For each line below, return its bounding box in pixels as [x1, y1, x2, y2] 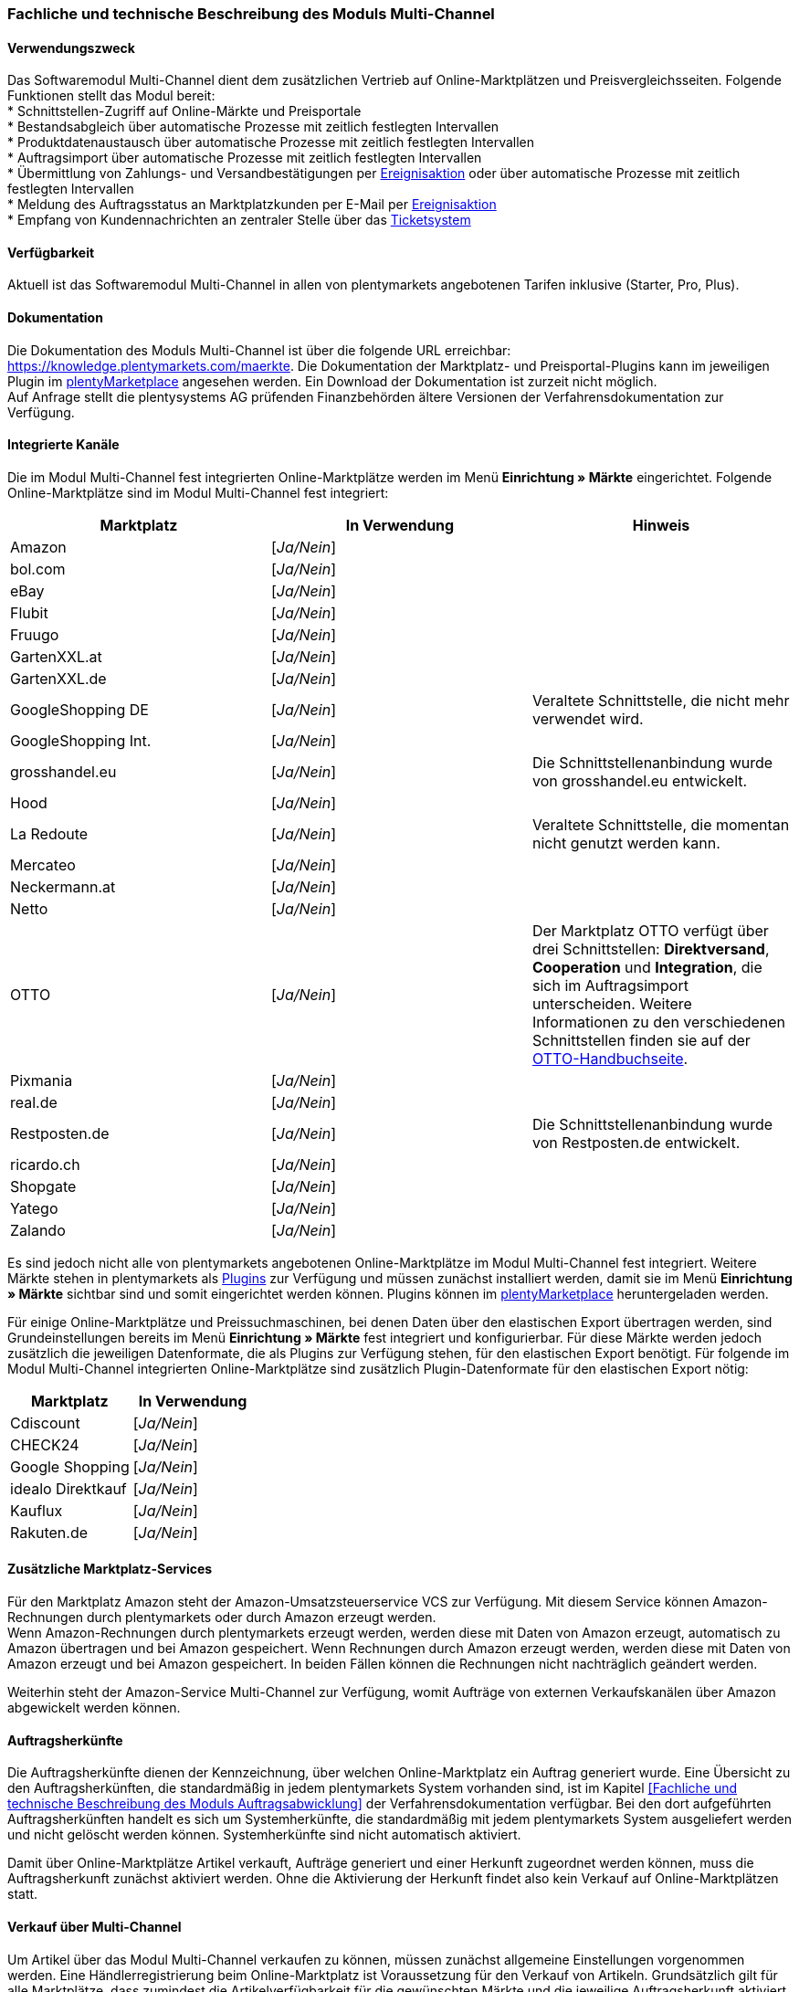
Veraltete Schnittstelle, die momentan [531, 815, 790, 834]
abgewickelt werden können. [7, 1700, 181, 1716]
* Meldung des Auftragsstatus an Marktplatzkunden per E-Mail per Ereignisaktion [7, 196, 497, 213]
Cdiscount [10, 1413, 80, 1432]
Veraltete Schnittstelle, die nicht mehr [531, 690, 790, 710]
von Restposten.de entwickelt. [531, 1133, 741, 1152]
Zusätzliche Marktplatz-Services [7, 1561, 213, 1577]
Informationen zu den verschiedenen [531, 1012, 785, 1031]
